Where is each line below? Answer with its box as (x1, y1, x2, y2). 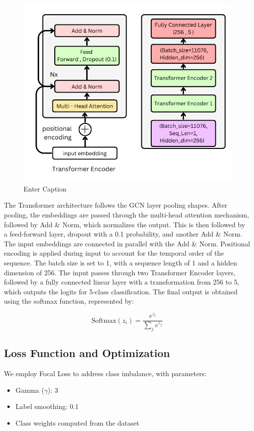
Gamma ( (15, 384, 45, 395)
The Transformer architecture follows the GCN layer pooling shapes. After (4, 200, 228, 210)
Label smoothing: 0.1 (15, 401, 79, 411)
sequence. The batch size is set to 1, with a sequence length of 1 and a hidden (4, 257, 237, 267)
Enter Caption (23, 183, 67, 193)
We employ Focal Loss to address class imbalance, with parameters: (4, 368, 207, 379)
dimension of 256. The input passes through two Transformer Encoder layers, (4, 267, 235, 277)
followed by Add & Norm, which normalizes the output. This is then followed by (4, 219, 245, 229)
